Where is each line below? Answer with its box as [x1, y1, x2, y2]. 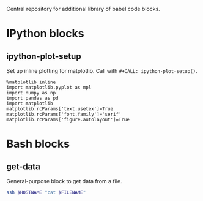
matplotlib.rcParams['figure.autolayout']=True [6, 116, 130, 123]
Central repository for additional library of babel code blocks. [6, 6, 160, 12]
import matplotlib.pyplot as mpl [6, 85, 92, 91]
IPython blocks [6, 27, 84, 40]
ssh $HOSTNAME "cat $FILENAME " [6, 189, 86, 195]
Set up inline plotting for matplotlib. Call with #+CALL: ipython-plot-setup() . [6, 67, 197, 74]
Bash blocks [6, 137, 70, 151]
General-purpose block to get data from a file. [6, 178, 122, 184]
